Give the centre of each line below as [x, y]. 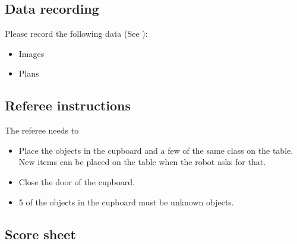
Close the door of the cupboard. [77, 181]
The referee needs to [42, 130]
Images [31, 53]
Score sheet [40, 234]
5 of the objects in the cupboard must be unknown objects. [126, 202]
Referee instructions [68, 105]
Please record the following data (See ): [76, 34]
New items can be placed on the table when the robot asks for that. [142, 162]
